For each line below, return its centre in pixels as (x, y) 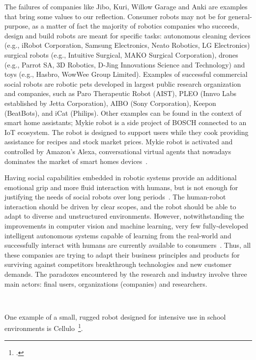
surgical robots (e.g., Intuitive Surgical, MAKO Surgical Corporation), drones (121, 54)
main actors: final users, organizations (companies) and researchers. (106, 283)
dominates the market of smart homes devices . (76, 161)
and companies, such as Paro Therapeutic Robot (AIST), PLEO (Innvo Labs (121, 93)
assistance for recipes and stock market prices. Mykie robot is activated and (119, 142)
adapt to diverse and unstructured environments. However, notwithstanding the (124, 216)
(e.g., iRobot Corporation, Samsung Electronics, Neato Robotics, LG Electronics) (127, 45)
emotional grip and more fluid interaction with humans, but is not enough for (121, 187)
